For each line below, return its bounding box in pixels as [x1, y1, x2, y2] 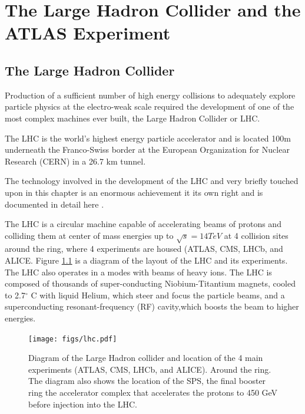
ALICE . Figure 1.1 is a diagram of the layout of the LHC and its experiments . [5, 254, 288, 267]
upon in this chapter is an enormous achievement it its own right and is [5, 186, 263, 198]
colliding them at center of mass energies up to [5, 229, 174, 241]
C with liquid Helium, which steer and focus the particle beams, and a [31, 288, 285, 301]
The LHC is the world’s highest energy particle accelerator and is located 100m [5, 132, 291, 144]
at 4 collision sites [224, 229, 289, 241]
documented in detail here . [5, 198, 104, 210]
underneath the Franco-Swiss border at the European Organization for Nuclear [5, 143, 290, 156]
